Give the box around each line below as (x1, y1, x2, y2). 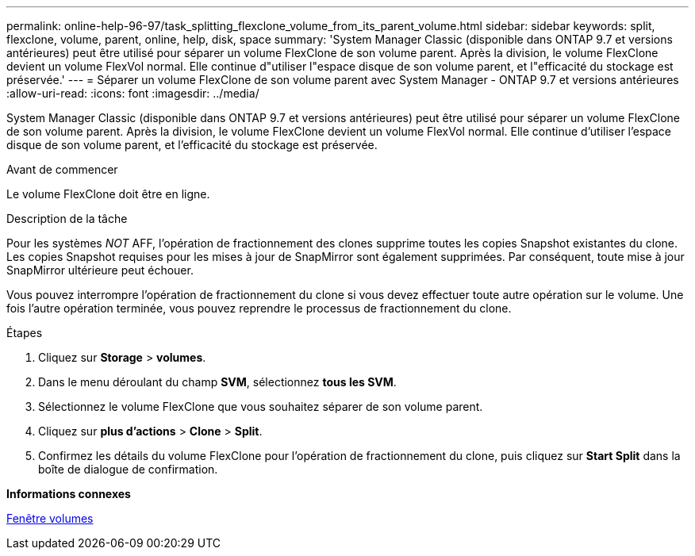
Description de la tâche (6, 212, 128, 225)
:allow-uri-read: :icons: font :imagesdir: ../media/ (6, 86, 259, 100)
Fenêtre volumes (6, 512, 94, 525)
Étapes (6, 326, 43, 339)
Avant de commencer (6, 163, 118, 176)
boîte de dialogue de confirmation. (38, 462, 218, 476)
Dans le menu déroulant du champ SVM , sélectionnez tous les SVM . (38, 375, 397, 389)
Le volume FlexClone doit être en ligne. (6, 187, 210, 201)
